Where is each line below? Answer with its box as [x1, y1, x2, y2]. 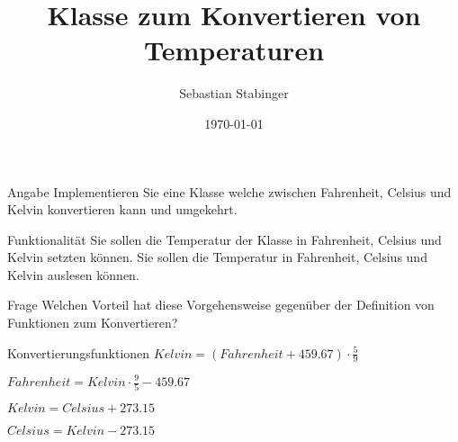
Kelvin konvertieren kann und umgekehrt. [7, 200, 238, 219]
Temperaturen [143, 32, 325, 68]
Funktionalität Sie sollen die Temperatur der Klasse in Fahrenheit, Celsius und [7, 230, 442, 248]
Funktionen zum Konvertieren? [7, 313, 178, 332]
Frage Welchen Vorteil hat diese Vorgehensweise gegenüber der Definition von [7, 295, 435, 314]
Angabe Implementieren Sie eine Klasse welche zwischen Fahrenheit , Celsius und [7, 182, 452, 201]
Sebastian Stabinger [179, 84, 289, 103]
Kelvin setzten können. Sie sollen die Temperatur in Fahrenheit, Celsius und [7, 248, 427, 266]
